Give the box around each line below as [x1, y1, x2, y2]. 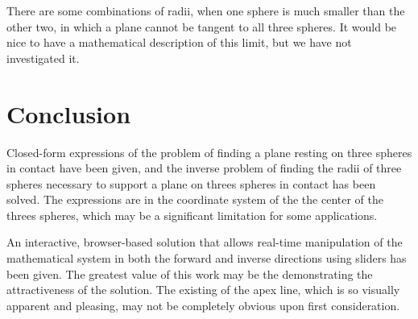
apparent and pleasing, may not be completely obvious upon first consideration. [6, 296, 400, 313]
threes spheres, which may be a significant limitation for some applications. [6, 206, 378, 223]
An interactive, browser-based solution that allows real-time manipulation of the [6, 234, 403, 251]
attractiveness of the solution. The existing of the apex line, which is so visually [6, 281, 400, 298]
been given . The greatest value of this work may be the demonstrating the [6, 265, 373, 282]
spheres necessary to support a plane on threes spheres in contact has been [6, 175, 376, 192]
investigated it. [6, 49, 80, 66]
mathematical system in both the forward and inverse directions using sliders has [6, 250, 407, 267]
